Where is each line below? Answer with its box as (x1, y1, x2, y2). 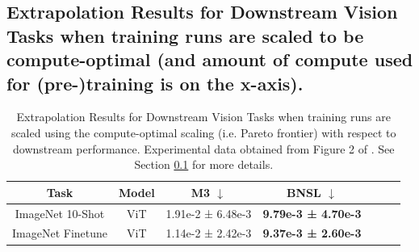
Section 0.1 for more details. (134, 156, 274, 173)
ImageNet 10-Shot (15, 204, 105, 221)
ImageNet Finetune (12, 225, 108, 241)
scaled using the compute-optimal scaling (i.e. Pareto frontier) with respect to (10, 124, 396, 141)
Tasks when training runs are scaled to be (6, 23, 364, 48)
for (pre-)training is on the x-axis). (6, 70, 304, 95)
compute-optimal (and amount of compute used (6, 47, 413, 72)
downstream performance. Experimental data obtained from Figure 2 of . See (12, 140, 395, 157)
